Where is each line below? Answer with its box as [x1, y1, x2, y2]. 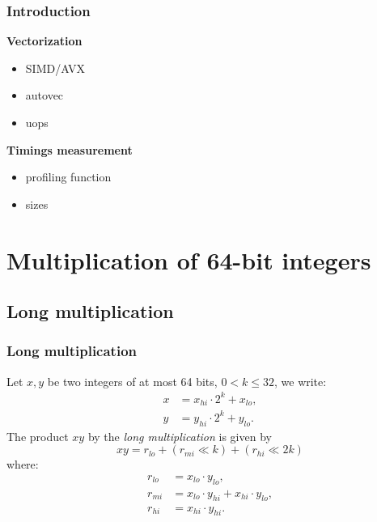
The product [6, 427, 69, 444]
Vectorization [6, 32, 83, 49]
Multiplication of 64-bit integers [6, 243, 371, 276]
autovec [25, 87, 64, 104]
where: [6, 456, 39, 473]
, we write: [273, 372, 327, 389]
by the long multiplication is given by [87, 427, 272, 444]
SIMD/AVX [25, 59, 86, 76]
